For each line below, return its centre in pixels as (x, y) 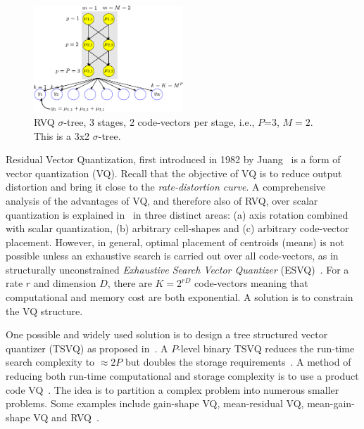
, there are (130, 283)
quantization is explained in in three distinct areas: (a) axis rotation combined (177, 214)
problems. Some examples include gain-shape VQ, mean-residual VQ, (155, 403)
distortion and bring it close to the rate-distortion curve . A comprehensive (166, 187)
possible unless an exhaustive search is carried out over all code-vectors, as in (172, 256)
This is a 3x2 (62, 135)
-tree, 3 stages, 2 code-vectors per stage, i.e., (159, 121)
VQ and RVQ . (66, 417)
